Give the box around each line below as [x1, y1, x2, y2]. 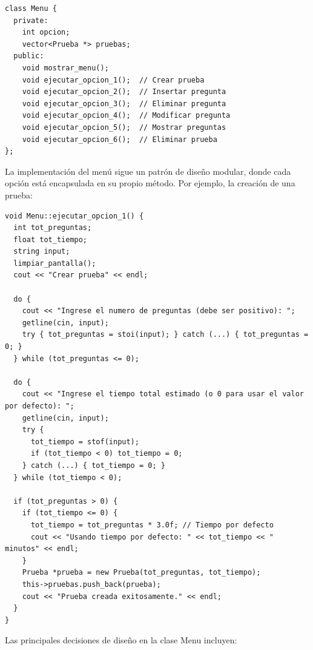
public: [13, 52, 44, 61]
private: [13, 16, 48, 25]
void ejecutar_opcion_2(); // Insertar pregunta [22, 87, 226, 96]
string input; [13, 247, 70, 256]
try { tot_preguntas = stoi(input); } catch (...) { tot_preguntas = [22, 330, 309, 339]
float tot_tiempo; [13, 235, 88, 244]
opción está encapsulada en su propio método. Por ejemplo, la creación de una [5, 177, 295, 189]
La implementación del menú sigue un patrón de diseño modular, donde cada [5, 164, 291, 177]
